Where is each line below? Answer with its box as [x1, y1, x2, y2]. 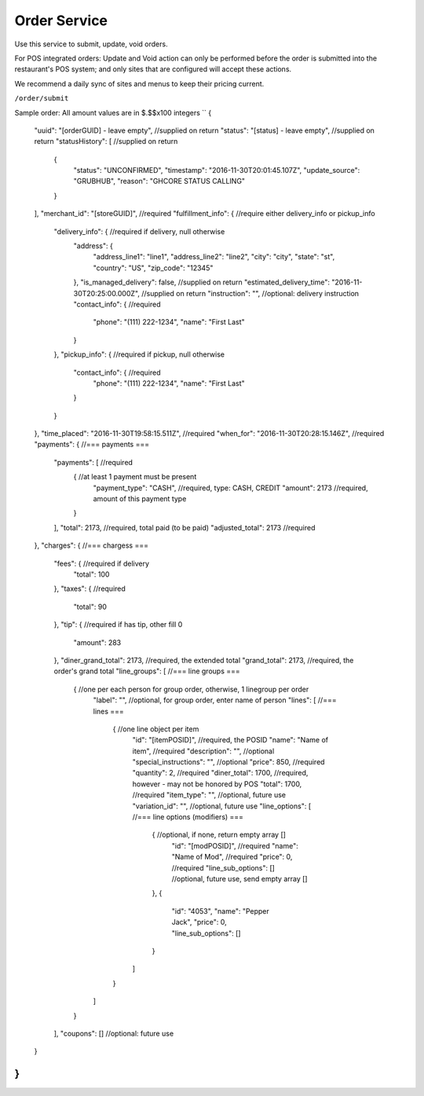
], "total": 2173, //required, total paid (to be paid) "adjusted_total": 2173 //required [53, 522, 316, 532]
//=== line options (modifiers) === [132, 812, 243, 822]
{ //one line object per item [112, 724, 199, 734]
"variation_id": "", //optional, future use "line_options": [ [132, 801, 312, 811]
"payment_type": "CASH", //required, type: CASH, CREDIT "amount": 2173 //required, [93, 483, 368, 493]
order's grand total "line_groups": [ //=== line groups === [53, 666, 241, 676]
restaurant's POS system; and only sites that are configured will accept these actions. [14, 64, 292, 74]
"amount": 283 [73, 637, 122, 647]
